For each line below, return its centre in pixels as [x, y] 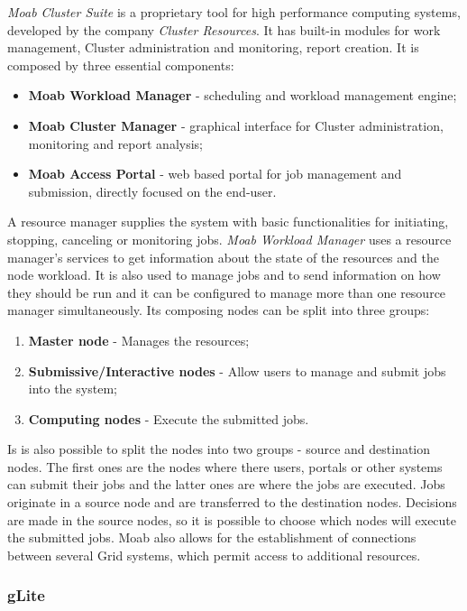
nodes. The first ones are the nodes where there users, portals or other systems [225, 466]
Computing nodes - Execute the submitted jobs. [169, 418]
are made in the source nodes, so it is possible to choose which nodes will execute [232, 519]
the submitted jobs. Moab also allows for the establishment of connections [212, 537]
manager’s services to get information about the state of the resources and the [223, 257]
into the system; [73, 389]
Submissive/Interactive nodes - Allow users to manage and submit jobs [237, 370]
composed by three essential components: [121, 65]
